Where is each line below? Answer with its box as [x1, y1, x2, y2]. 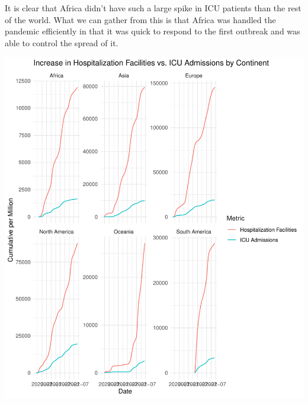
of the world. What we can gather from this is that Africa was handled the [5, 13, 276, 25]
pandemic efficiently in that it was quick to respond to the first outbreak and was [5, 25, 300, 37]
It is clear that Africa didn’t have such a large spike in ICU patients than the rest [5, 2, 301, 14]
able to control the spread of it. [5, 36, 118, 49]
